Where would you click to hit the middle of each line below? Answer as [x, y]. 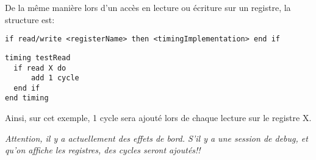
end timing [27, 98]
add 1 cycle [55, 78]
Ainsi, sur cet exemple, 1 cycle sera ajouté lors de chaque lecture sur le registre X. [158, 118]
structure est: [30, 19]
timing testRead [38, 57]
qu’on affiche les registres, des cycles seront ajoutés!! [103, 150]
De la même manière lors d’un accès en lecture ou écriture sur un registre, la [148, 7]
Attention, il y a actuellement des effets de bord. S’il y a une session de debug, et [156, 138]
